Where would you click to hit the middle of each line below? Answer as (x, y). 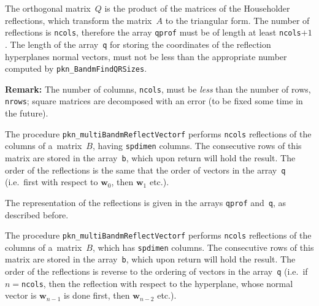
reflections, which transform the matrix (79, 20)
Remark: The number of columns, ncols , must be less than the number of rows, (158, 89)
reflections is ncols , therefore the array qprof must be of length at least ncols (153, 32)
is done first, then (97, 295)
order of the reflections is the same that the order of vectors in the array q (145, 170)
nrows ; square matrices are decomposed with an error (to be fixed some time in (154, 101)
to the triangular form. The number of (237, 20)
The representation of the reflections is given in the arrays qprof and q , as (146, 202)
